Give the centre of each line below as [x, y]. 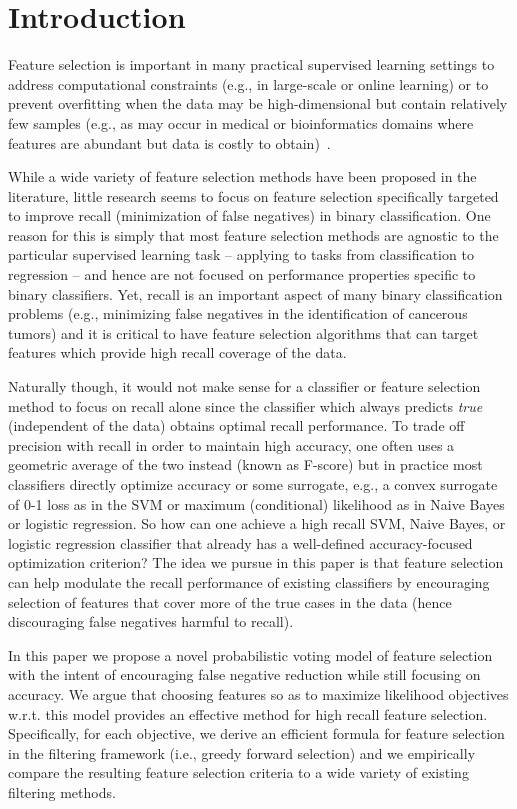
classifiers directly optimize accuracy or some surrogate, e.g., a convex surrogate [253, 484]
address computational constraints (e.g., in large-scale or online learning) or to [248, 83]
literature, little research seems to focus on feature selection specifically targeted [253, 195]
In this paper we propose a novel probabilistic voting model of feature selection [250, 654]
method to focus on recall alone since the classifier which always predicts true [245, 405]
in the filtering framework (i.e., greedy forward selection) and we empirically [242, 752]
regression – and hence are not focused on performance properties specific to [242, 274]
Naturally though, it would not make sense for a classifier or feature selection [244, 386]
